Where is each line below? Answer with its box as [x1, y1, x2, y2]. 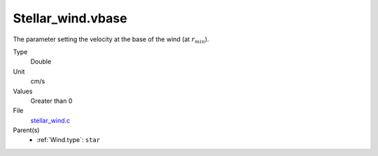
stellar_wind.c [30, 116, 71, 125]
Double [30, 57, 52, 66]
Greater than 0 [30, 97, 73, 105]
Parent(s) [13, 126, 40, 134]
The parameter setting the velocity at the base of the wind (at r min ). [13, 35, 209, 45]
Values [13, 87, 33, 95]
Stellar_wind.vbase [13, 10, 127, 26]
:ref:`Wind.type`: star [36, 136, 101, 144]
